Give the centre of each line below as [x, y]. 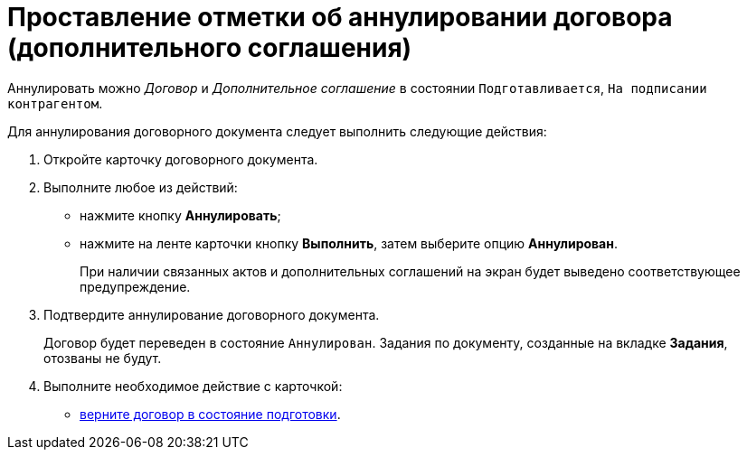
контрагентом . [55, 103]
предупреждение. [135, 286]
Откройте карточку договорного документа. [181, 159]
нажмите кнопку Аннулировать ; [180, 215]
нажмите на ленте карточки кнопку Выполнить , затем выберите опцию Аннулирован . [349, 243]
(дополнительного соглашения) [210, 48]
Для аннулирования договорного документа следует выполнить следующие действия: [277, 131]
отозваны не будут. [103, 358]
